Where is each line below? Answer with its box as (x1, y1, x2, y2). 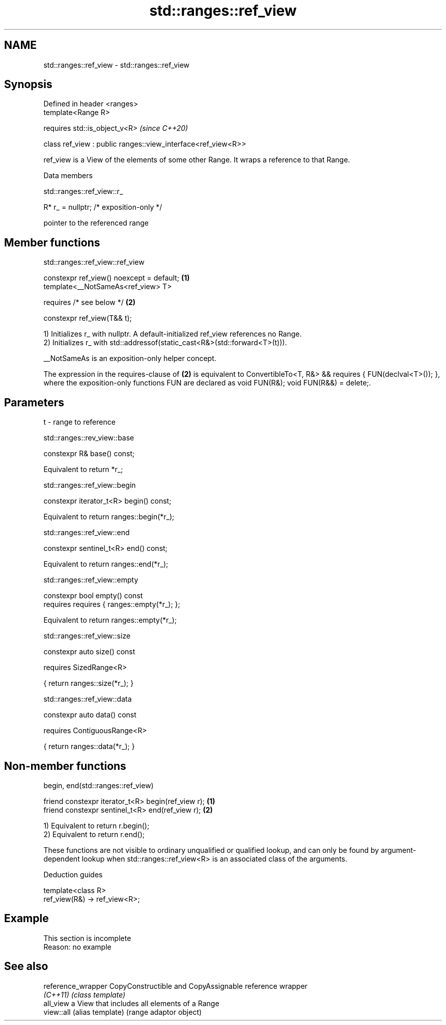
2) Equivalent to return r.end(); (43, 829, 145, 839)
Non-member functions (4, 759, 126, 772)
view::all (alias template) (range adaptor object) (43, 1007, 202, 1016)
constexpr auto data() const (43, 710, 136, 719)
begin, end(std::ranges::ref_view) (43, 781, 154, 790)
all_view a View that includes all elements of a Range (43, 999, 219, 1008)
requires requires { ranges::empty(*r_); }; (43, 600, 180, 609)
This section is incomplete (43, 933, 131, 943)
